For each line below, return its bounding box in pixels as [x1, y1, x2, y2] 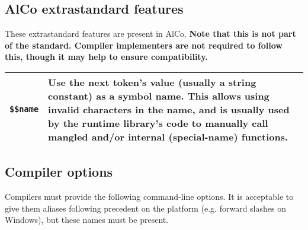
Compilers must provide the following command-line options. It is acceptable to [5, 190, 294, 203]
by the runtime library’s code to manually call [48, 116, 268, 130]
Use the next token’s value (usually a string [48, 75, 256, 89]
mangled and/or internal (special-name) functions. [48, 129, 288, 143]
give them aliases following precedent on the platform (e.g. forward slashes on [5, 202, 286, 214]
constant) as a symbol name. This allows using [48, 88, 269, 103]
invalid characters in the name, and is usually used [48, 102, 290, 116]
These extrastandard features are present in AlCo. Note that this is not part [5, 27, 296, 40]
